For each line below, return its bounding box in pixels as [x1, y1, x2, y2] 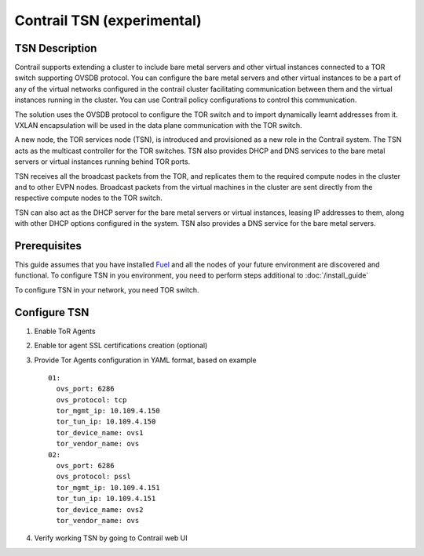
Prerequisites [14, 239, 82, 253]
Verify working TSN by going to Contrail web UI [34, 533, 188, 543]
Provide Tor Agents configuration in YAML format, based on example [34, 355, 257, 365]
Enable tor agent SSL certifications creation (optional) [34, 341, 208, 351]
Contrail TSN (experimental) [14, 12, 202, 29]
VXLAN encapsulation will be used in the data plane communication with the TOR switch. [14, 121, 302, 130]
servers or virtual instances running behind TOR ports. [14, 157, 191, 166]
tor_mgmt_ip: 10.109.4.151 [56, 483, 160, 492]
